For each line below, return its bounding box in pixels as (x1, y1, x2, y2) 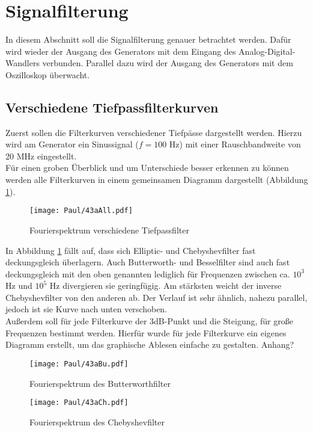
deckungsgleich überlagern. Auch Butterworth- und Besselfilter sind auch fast (5, 256, 290, 268)
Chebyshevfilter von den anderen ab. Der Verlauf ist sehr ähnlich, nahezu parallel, (5, 291, 308, 303)
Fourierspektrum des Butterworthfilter (29, 377, 171, 389)
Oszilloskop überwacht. (5, 68, 90, 81)
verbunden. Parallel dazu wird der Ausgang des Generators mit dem (42, 57, 293, 69)
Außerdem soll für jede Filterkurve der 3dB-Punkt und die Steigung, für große (5, 315, 293, 327)
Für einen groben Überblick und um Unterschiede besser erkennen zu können (5, 161, 289, 174)
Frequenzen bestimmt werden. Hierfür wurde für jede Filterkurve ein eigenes (5, 326, 287, 339)
